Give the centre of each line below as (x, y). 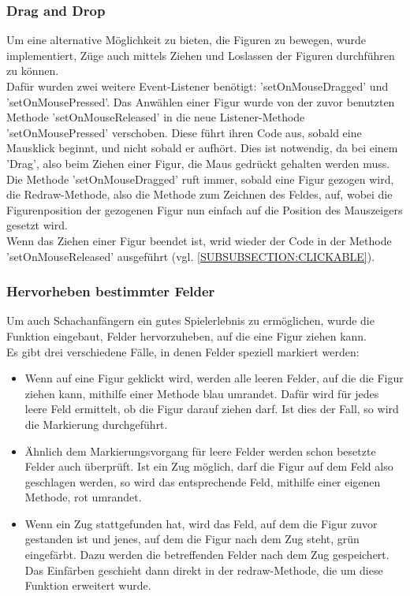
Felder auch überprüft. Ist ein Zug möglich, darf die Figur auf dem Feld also (209, 466)
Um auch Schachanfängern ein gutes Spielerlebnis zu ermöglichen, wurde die (190, 320)
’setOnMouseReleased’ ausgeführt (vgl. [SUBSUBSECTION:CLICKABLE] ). (191, 256)
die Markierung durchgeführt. (96, 424)
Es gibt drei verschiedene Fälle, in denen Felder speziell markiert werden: (183, 351)
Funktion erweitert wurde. (88, 585)
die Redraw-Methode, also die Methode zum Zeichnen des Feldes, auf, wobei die (199, 194)
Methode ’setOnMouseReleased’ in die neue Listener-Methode (156, 117)
